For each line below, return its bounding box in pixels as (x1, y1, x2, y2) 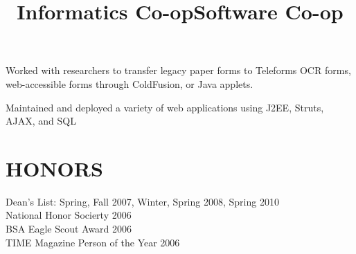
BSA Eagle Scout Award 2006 (6, 221, 132, 236)
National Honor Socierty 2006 (6, 208, 132, 222)
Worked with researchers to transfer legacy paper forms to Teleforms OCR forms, (6, 63, 351, 78)
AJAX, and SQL (6, 114, 76, 128)
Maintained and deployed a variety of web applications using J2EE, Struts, (6, 100, 324, 114)
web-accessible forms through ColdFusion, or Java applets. (6, 76, 253, 91)
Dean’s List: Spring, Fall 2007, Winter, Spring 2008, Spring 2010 (6, 194, 279, 208)
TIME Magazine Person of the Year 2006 (6, 235, 180, 249)
